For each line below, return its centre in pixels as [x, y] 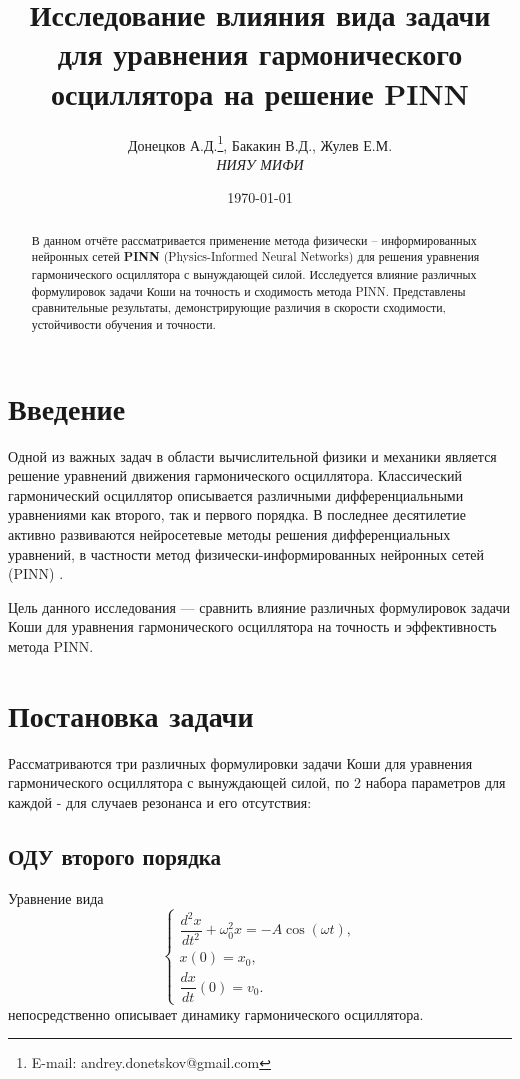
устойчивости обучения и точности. [123, 324]
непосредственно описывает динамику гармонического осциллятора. [216, 1013]
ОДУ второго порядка [115, 855]
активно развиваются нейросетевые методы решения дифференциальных [229, 533]
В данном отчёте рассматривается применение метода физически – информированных [254, 239]
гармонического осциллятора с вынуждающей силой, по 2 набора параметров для [257, 782]
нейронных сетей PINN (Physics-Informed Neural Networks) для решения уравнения [255, 257]
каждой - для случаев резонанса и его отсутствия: [160, 801]
